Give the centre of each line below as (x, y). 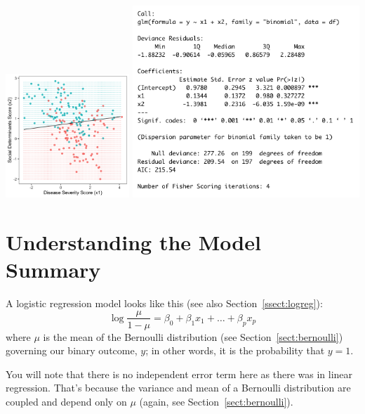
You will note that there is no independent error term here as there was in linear (179, 374)
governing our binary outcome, (72, 350)
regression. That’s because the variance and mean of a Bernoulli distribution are (178, 388)
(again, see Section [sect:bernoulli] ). (216, 401)
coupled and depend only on (66, 401)
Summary (53, 269)
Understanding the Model (133, 241)
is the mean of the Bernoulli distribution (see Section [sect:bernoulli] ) (193, 336)
